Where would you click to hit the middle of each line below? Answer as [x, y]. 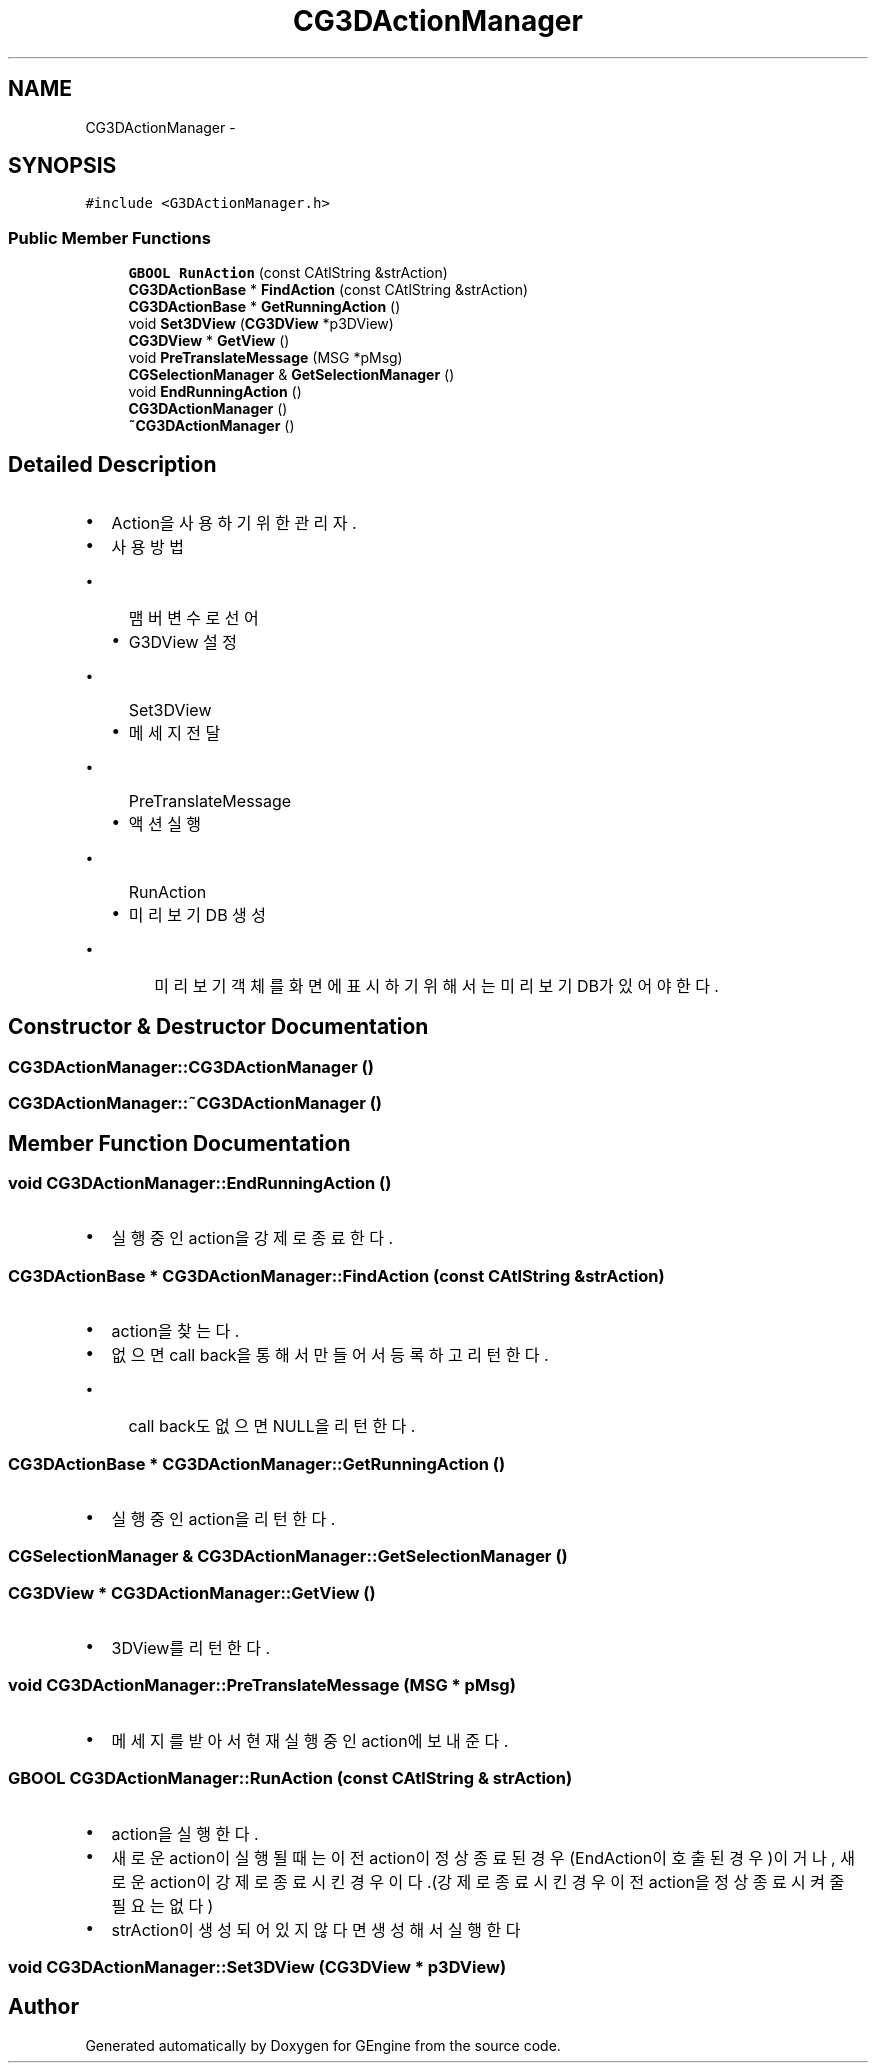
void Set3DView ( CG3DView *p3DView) [261, 324]
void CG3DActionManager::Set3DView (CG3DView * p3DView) [257, 1966]
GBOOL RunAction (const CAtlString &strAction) [288, 273]
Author [43, 2007]
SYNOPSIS [62, 166]
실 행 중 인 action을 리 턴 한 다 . [223, 1518]
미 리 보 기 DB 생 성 [197, 915]
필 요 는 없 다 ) [162, 1905]
